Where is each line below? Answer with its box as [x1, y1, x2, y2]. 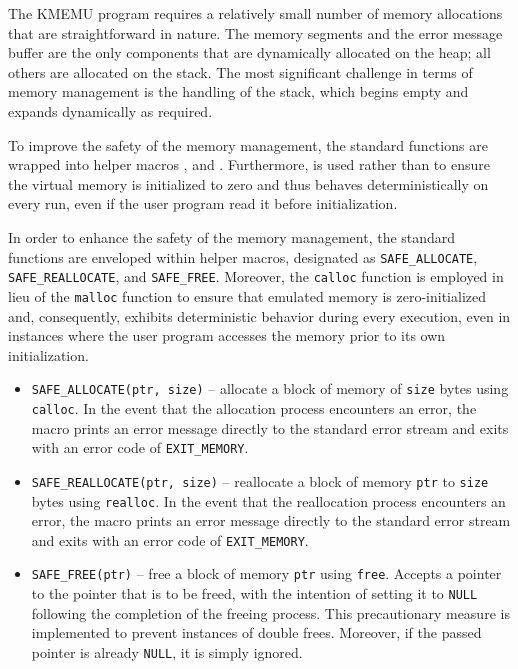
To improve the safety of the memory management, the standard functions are [8, 134, 488, 155]
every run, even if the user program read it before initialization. [8, 193, 398, 214]
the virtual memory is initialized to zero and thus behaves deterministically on [8, 173, 489, 194]
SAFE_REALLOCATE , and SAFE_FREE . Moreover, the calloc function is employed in [8, 266, 504, 287]
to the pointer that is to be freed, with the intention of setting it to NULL [31, 583, 478, 604]
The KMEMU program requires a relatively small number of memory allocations [8, 3, 503, 23]
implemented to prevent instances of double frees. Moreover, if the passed [31, 622, 482, 643]
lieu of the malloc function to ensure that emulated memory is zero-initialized [8, 285, 486, 306]
